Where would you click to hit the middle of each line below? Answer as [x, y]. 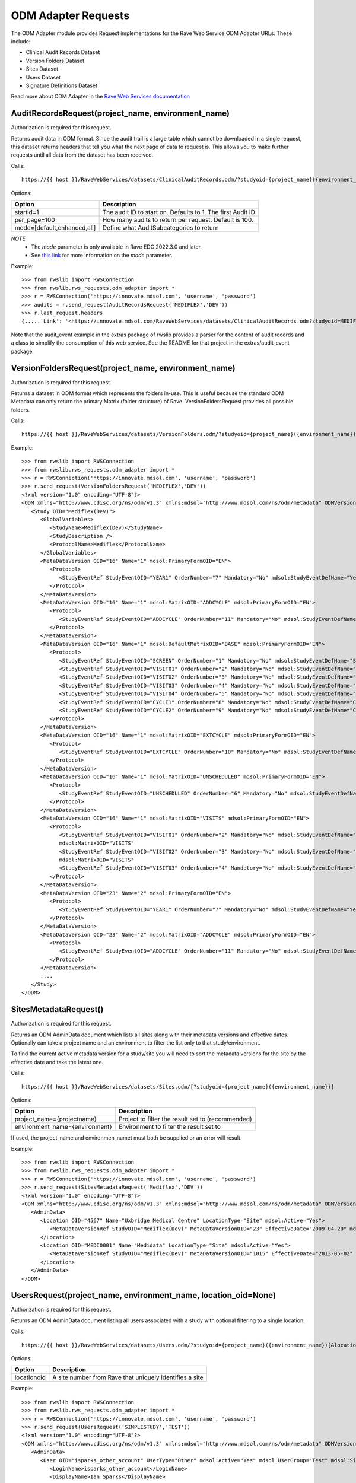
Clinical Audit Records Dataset [63, 52]
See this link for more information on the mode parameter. [102, 255]
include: [21, 41]
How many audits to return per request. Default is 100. [178, 219]
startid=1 [27, 212]
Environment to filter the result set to [170, 1127]
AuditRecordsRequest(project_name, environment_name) [120, 114]
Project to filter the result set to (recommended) [185, 1119]
